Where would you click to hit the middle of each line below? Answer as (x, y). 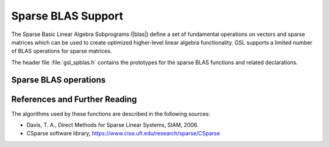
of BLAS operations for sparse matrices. (62, 51)
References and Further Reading (74, 99)
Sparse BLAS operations (58, 80)
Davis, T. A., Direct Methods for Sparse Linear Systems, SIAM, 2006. (113, 125)
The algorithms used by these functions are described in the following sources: (111, 113)
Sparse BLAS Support (67, 16)
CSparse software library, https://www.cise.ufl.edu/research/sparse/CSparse (123, 134)
